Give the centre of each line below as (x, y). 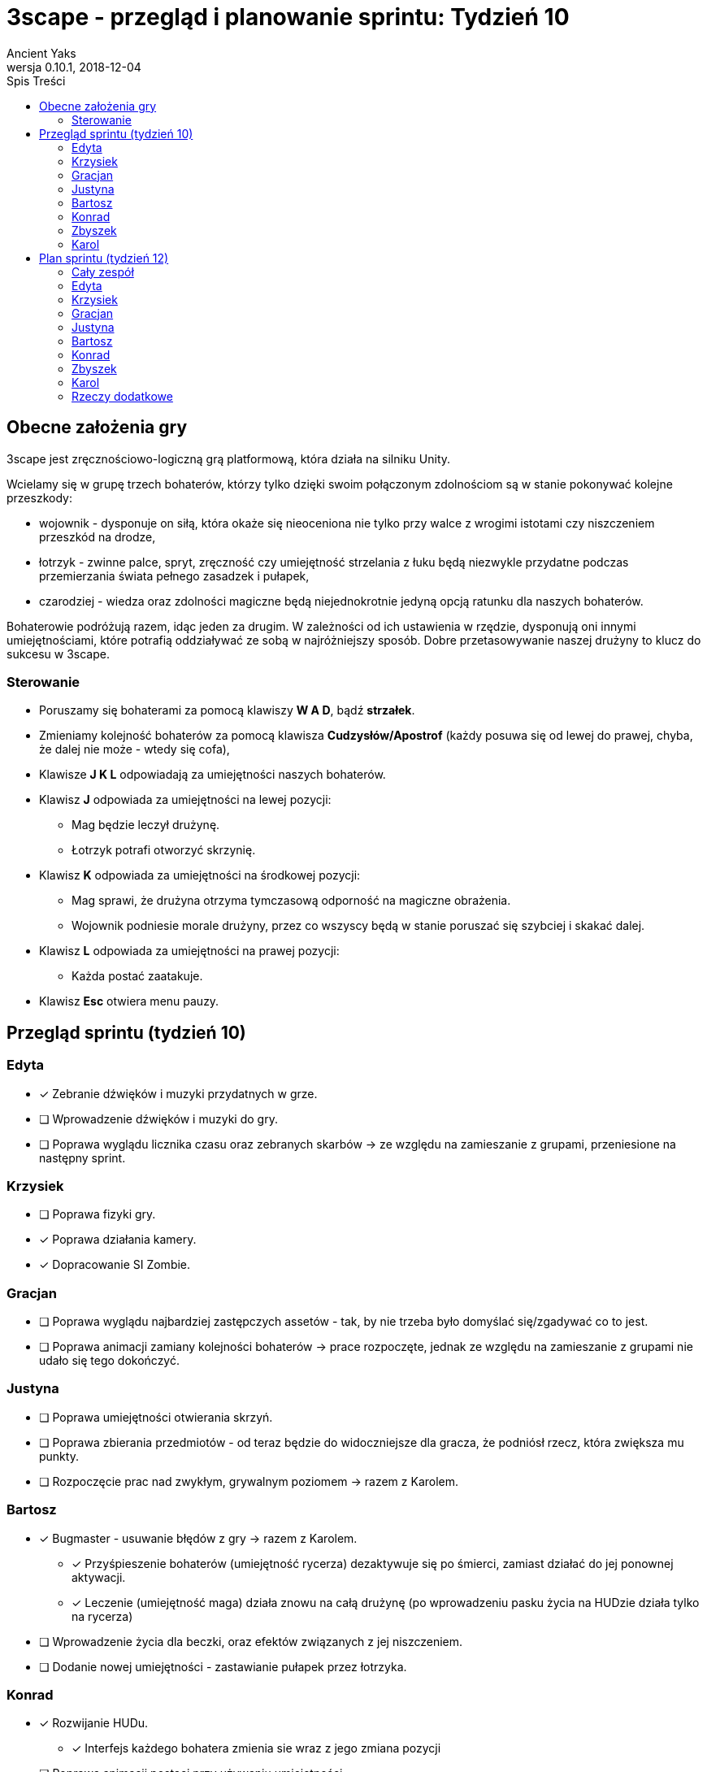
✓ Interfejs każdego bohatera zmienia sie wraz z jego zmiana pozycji (256, 1748)
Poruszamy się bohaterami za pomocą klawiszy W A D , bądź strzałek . (227, 710)
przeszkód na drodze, (98, 536)
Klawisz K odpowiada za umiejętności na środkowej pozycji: (200, 875)
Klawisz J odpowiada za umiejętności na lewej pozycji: (185, 800)
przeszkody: (39, 497)
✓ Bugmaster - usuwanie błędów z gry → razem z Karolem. (198, 1538)
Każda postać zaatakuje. (137, 976)
